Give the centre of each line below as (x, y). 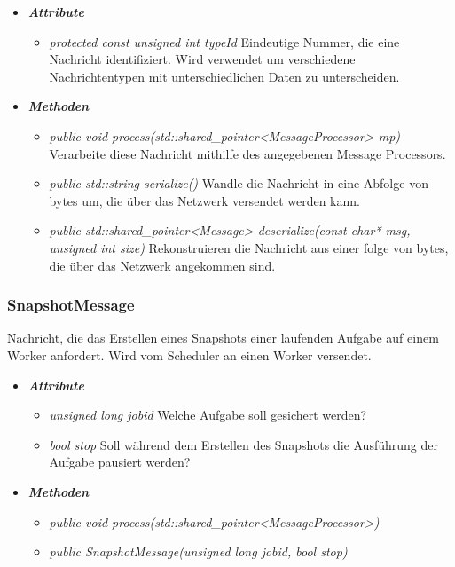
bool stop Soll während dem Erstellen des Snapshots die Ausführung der (243, 444)
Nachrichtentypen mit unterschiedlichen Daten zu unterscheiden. (224, 76)
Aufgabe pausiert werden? (120, 462)
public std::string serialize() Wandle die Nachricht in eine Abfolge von (239, 183)
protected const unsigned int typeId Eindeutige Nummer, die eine (224, 41)
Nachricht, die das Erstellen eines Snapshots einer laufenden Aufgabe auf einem (223, 338)
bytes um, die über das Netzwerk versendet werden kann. (204, 200)
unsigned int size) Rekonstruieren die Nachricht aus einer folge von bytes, (249, 247)
